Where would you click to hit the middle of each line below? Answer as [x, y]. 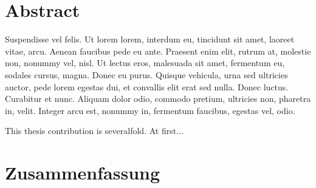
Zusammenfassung [83, 173]
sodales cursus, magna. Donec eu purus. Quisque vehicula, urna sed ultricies [146, 74]
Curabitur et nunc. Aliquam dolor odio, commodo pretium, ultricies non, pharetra [158, 99]
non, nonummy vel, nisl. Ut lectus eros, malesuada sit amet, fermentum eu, [145, 63]
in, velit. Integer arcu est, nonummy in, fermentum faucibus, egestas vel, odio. [150, 110]
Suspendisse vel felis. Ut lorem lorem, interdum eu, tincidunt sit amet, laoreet [150, 39]
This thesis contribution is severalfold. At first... [94, 131]
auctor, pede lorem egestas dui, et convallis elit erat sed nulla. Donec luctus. [147, 86]
